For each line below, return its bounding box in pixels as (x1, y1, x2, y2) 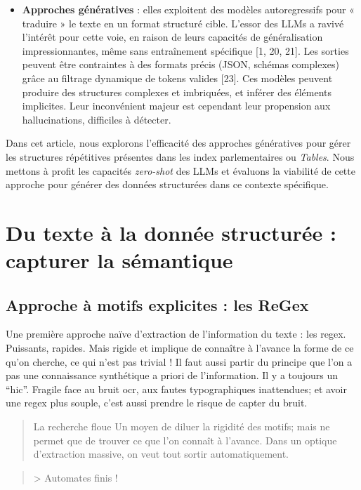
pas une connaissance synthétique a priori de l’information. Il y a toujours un (6, 368, 339, 383)
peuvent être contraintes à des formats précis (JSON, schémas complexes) (22, 57, 339, 72)
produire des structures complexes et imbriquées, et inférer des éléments (22, 84, 332, 99)
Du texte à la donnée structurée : (6, 218, 336, 246)
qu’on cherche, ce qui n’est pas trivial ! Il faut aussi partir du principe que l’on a (6, 354, 353, 369)
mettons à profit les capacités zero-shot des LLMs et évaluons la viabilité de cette (6, 163, 355, 178)
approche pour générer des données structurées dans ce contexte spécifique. (6, 177, 329, 192)
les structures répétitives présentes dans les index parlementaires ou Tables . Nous (6, 149, 355, 164)
